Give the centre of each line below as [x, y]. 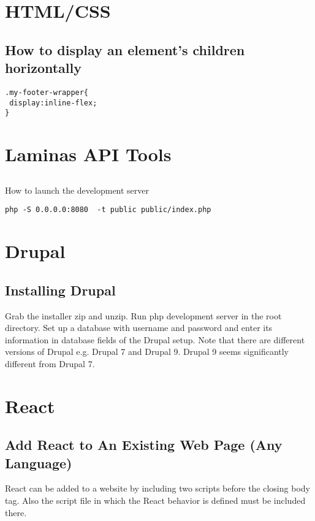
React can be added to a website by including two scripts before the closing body [157, 488]
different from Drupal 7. [50, 363]
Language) [39, 462]
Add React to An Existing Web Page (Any [144, 445]
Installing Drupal [60, 290]
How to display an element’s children [125, 49]
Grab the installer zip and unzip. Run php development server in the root [143, 315]
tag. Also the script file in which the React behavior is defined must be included [155, 500]
